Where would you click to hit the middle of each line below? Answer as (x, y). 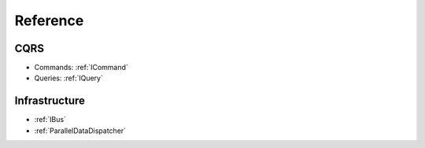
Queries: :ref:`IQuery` (69, 78)
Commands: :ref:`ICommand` (81, 68)
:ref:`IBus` (50, 120)
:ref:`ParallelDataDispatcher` (80, 131)
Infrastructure (50, 101)
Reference (49, 20)
